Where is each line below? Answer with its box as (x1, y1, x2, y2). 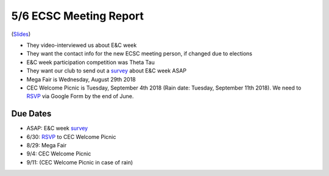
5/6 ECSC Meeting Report (11, 9, 144, 23)
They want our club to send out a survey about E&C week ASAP (26, 67, 187, 74)
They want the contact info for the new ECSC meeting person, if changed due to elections (26, 50, 253, 57)
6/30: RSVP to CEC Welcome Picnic (26, 133, 116, 140)
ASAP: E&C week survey (26, 125, 88, 132)
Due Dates (11, 108, 52, 119)
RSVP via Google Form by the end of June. (26, 93, 134, 100)
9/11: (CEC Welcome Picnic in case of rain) (26, 158, 133, 166)
